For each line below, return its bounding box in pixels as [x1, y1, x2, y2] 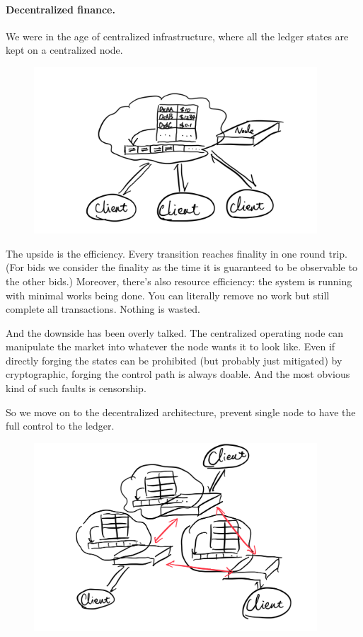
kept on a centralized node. [6, 42, 123, 57]
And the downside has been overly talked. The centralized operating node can [6, 325, 344, 340]
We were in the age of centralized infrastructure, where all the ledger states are [6, 28, 349, 43]
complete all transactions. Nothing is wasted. [6, 302, 200, 316]
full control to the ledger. [6, 418, 115, 433]
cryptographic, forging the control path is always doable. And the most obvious [6, 367, 350, 381]
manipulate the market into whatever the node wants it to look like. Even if [6, 339, 335, 354]
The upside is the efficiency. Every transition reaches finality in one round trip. [6, 246, 347, 260]
